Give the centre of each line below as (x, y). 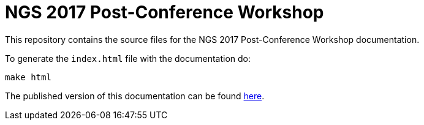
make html (28, 77)
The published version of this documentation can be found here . (135, 96)
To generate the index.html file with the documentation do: (128, 58)
